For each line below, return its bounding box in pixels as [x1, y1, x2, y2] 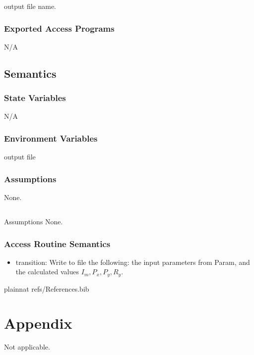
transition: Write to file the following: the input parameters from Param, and [15, 256, 250, 267]
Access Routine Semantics [4, 237, 111, 250]
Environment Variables [4, 132, 98, 144]
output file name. [4, 1, 57, 11]
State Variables [4, 92, 66, 104]
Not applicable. [4, 341, 50, 352]
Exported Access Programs [4, 22, 115, 34]
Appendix [4, 312, 72, 333]
